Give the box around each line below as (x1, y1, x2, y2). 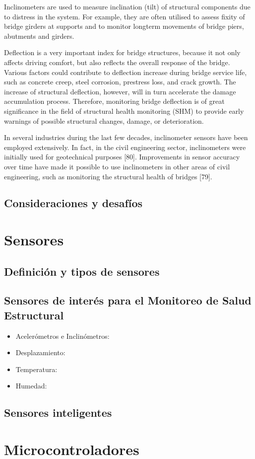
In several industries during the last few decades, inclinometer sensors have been (4, 132, 248, 143)
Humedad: (15, 381, 47, 391)
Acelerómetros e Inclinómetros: (15, 330, 110, 341)
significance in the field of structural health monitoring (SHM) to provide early (4, 105, 244, 116)
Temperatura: (15, 364, 58, 374)
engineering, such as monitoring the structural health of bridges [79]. (4, 171, 212, 181)
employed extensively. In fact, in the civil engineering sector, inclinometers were (4, 142, 246, 152)
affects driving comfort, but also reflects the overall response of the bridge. (4, 57, 230, 67)
